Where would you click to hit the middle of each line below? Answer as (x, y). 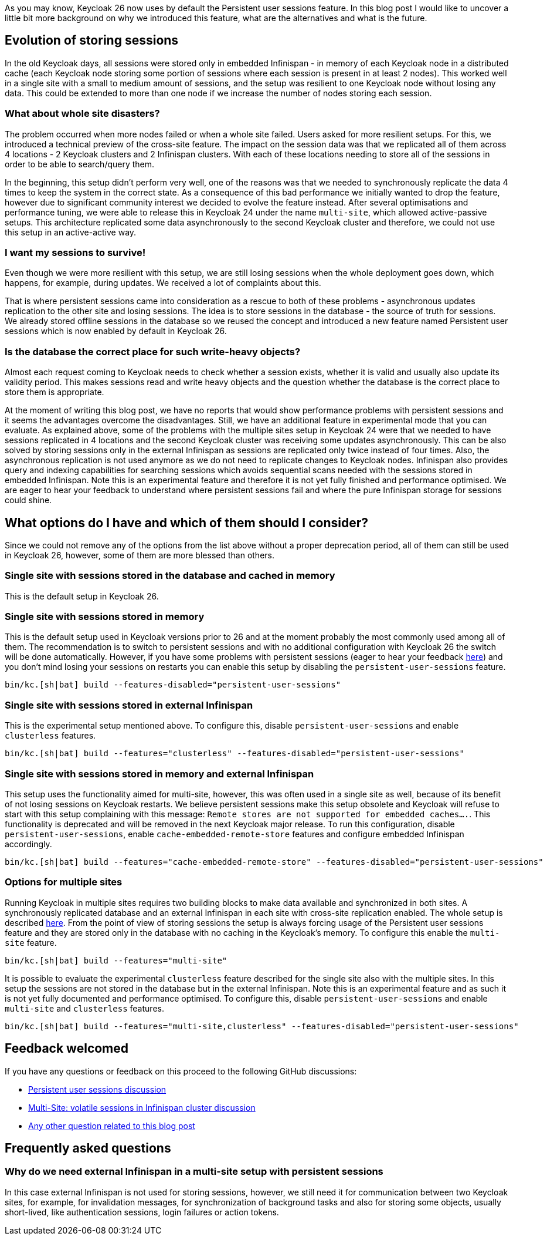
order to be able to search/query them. (80, 164)
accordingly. (28, 844)
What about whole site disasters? (82, 114)
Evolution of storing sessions (92, 41)
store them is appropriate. (55, 392)
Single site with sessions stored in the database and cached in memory (170, 576)
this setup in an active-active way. (71, 232)
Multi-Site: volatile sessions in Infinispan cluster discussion (142, 1107)
